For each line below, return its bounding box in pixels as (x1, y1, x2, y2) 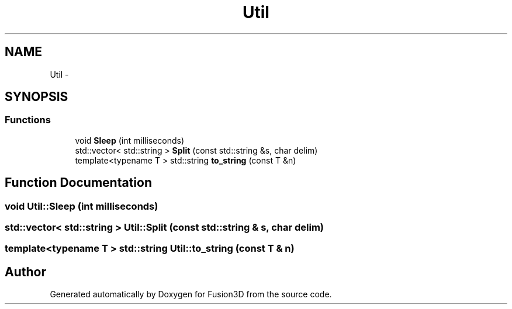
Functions (5, 114, 51, 126)
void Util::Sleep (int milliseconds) (5, 200, 158, 212)
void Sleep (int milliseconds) (75, 135, 185, 145)
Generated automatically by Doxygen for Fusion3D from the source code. (50, 289, 332, 300)
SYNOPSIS (5, 89, 68, 105)
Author (5, 264, 46, 279)
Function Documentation (5, 175, 152, 190)
